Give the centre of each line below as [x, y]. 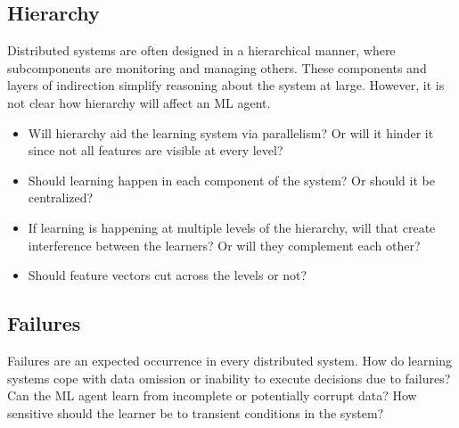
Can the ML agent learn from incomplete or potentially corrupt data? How [212, 395]
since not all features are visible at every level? [156, 150]
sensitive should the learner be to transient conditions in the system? [196, 412]
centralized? [61, 198]
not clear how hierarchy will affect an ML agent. [139, 102]
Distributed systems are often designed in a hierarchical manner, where [201, 50]
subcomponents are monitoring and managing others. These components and [217, 67]
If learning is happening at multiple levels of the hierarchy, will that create [232, 227]
